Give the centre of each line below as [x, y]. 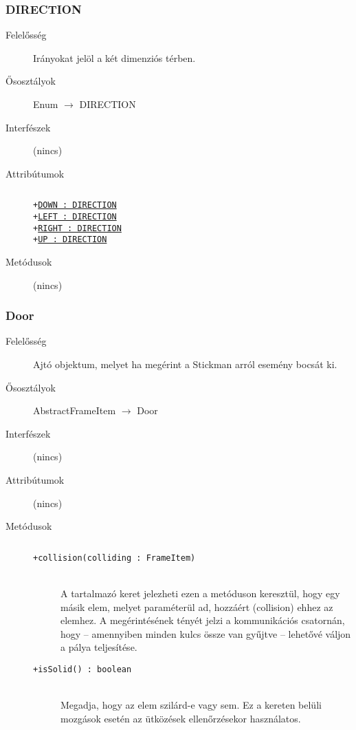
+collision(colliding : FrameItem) [114, 558]
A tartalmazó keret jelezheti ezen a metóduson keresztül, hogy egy [200, 593]
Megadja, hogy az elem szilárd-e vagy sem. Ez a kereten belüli [191, 705]
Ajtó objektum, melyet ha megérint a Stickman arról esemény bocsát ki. [185, 364]
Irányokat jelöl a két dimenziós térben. [114, 57]
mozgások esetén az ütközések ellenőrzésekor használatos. [181, 718]
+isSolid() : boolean [82, 669]
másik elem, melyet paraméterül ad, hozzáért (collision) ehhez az [197, 606]
